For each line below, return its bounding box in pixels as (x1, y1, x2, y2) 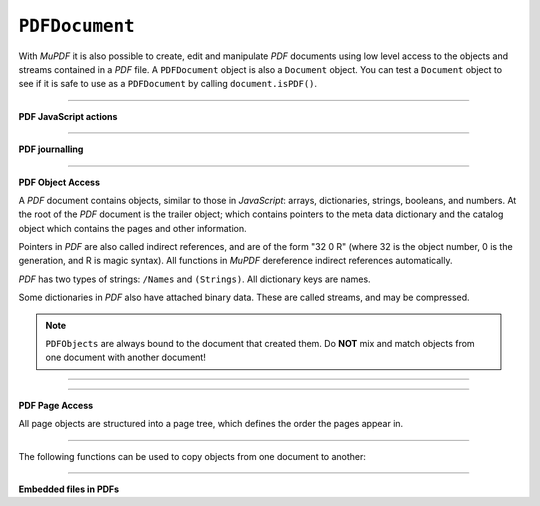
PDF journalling (18, 143, 84, 155)
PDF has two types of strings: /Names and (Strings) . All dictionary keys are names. (18, 273, 371, 285)
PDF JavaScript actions (18, 110, 118, 122)
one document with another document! (45, 351, 207, 364)
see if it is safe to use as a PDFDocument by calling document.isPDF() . (18, 78, 318, 90)
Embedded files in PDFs (18, 483, 120, 495)
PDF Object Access (18, 176, 100, 188)
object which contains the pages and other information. (18, 222, 247, 234)
